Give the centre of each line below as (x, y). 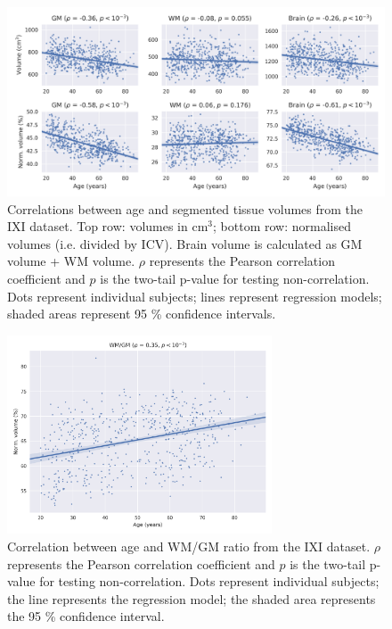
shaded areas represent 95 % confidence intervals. (142, 314)
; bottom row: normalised (282, 226)
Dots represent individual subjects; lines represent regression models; (195, 296)
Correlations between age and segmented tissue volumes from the (185, 208)
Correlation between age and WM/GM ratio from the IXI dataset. (189, 546)
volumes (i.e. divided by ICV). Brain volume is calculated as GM (185, 243)
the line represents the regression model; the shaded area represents (192, 598)
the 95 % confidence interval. (86, 616)
